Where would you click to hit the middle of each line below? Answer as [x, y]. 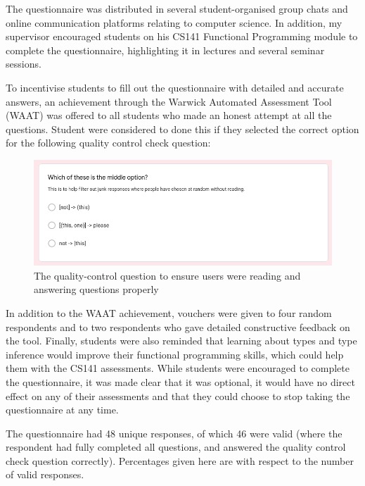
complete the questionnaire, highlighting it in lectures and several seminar [165, 50]
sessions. [24, 64]
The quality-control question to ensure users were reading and [167, 275]
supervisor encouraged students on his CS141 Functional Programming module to [182, 36]
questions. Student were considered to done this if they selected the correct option [182, 129]
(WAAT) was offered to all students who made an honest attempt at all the [169, 115]
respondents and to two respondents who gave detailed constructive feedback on [178, 326]
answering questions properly [96, 289]
